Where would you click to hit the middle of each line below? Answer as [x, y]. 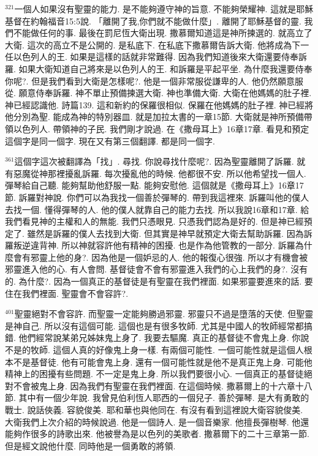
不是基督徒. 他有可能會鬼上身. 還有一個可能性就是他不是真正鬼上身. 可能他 [163, 361]
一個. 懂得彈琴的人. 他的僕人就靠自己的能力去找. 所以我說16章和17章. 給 [165, 209]
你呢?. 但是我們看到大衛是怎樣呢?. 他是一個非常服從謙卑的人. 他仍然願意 [150, 80]
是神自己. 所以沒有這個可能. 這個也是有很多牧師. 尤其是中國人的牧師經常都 [154, 325]
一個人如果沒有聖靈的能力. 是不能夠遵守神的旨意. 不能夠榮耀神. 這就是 [155, 9]
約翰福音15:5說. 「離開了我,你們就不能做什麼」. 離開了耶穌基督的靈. [166, 21]
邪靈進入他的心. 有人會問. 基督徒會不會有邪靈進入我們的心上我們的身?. [146, 269]
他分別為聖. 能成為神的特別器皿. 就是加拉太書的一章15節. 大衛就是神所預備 [154, 117]
